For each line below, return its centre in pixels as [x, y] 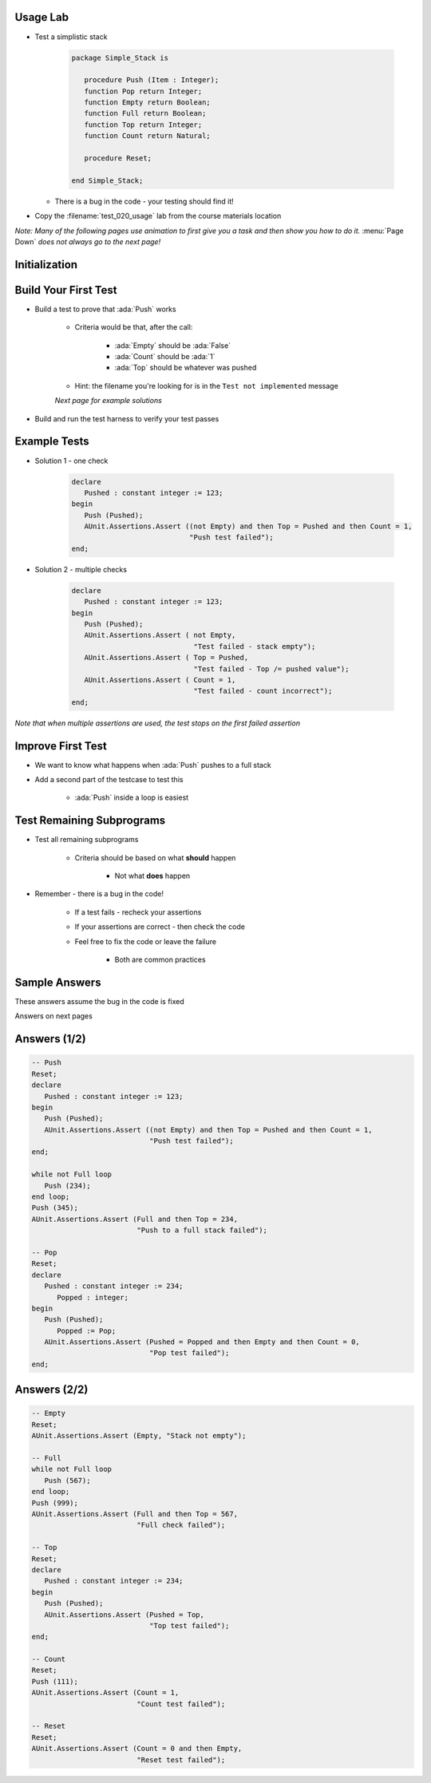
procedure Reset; [118, 158]
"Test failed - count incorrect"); [263, 691]
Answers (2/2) [51, 1390]
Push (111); [55, 1681]
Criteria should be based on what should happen [155, 857]
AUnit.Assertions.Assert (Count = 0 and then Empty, [137, 1749]
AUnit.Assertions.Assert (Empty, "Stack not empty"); [139, 1436]
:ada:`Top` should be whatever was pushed [186, 368]
